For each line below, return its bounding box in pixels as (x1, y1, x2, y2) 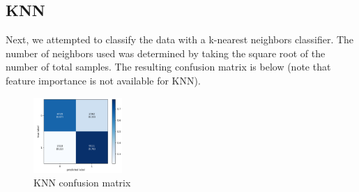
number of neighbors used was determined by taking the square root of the (6, 45, 326, 60)
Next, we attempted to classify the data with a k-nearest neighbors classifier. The (6, 32, 354, 47)
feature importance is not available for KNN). (6, 73, 201, 87)
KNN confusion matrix (33, 175, 131, 190)
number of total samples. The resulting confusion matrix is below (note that (6, 59, 331, 74)
